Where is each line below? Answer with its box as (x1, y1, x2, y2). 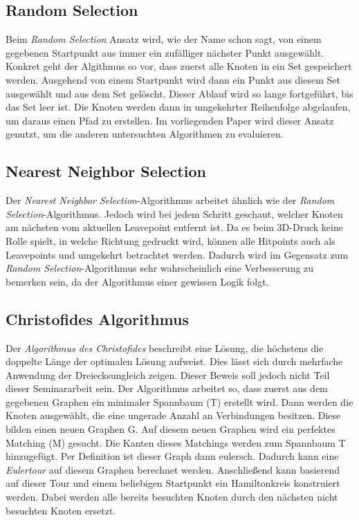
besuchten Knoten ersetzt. (6, 503, 116, 517)
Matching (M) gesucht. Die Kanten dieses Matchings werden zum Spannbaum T (6, 435, 346, 449)
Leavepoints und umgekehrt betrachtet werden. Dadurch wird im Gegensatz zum (6, 247, 349, 261)
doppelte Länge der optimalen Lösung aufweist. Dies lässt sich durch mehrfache (6, 354, 343, 369)
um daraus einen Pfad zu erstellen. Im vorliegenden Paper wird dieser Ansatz (6, 113, 334, 127)
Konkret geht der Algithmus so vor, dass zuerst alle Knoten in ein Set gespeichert (6, 59, 352, 73)
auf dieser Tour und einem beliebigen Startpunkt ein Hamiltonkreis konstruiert (6, 476, 340, 490)
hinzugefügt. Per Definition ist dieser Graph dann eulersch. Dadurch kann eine (6, 449, 339, 463)
